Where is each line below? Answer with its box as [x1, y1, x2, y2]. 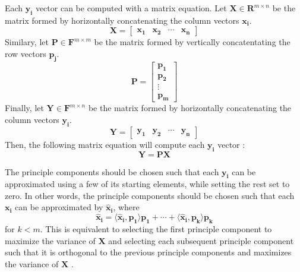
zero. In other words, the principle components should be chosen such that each [5, 189, 295, 201]
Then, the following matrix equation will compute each [5, 138, 205, 150]
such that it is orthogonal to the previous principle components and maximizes [5, 246, 292, 258]
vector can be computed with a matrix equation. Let [35, 2, 227, 14]
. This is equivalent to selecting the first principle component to [40, 223, 272, 235]
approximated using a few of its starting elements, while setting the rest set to [5, 178, 290, 190]
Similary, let [5, 36, 49, 48]
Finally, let [5, 102, 44, 114]
